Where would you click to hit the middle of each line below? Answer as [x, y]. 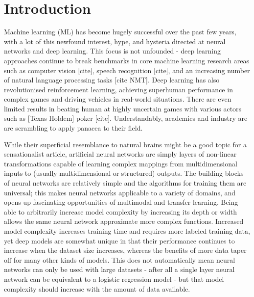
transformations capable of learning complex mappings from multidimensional [121, 163]
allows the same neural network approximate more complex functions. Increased [124, 221]
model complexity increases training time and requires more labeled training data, [127, 231]
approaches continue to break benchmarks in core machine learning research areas [127, 60]
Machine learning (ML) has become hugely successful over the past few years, [120, 32]
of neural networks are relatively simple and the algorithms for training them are [125, 183]
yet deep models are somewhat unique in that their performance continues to [119, 240]
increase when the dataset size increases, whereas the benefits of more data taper [125, 250]
